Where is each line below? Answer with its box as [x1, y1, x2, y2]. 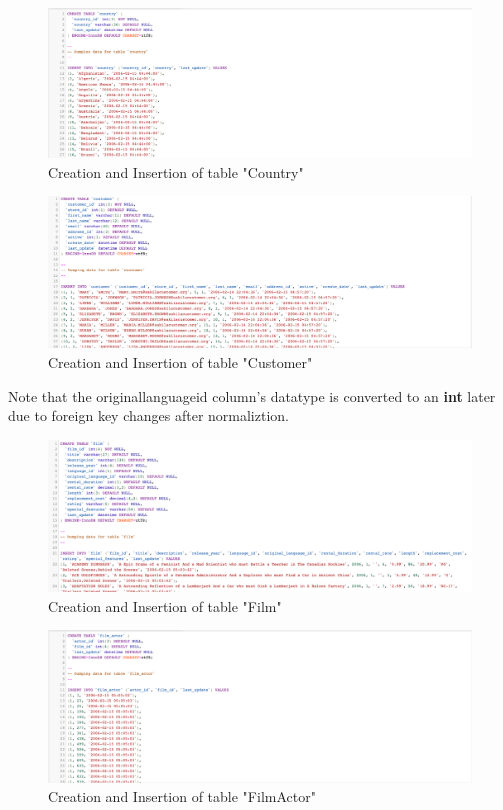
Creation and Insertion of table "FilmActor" [48, 786, 316, 807]
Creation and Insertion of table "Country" [48, 161, 304, 182]
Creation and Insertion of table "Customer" [48, 352, 313, 373]
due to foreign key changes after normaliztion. [8, 405, 289, 426]
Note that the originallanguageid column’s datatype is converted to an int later [8, 385, 496, 406]
